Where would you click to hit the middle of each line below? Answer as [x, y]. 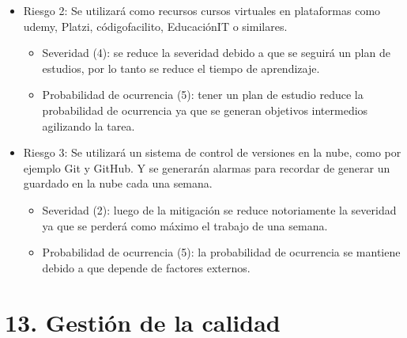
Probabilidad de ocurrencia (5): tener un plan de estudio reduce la [203, 95]
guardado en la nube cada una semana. [118, 183]
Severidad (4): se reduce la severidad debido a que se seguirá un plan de [216, 53]
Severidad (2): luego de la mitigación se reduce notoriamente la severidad [219, 209]
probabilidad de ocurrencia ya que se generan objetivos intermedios [205, 110]
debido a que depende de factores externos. [146, 267]
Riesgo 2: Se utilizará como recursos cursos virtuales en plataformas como [202, 10]
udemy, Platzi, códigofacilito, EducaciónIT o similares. [155, 26]
